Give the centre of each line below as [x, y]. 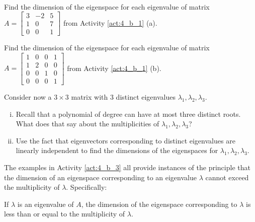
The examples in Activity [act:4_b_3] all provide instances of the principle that [127, 167]
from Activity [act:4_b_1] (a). [110, 22]
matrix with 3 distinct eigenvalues [123, 97]
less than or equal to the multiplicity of [65, 214]
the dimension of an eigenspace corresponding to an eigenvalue [100, 177]
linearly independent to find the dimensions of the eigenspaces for [117, 150]
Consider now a [28, 97]
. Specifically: [87, 187]
